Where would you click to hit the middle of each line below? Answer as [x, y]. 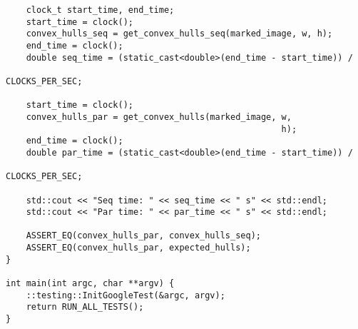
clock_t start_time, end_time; [100, 10]
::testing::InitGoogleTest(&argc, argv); [126, 295]
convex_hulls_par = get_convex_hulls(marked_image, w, [159, 117]
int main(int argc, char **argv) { [90, 284]
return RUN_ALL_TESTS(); [85, 307]
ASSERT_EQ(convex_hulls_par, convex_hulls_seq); [143, 236]
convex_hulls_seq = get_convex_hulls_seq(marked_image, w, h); [179, 34]
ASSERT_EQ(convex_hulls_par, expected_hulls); [138, 248]
